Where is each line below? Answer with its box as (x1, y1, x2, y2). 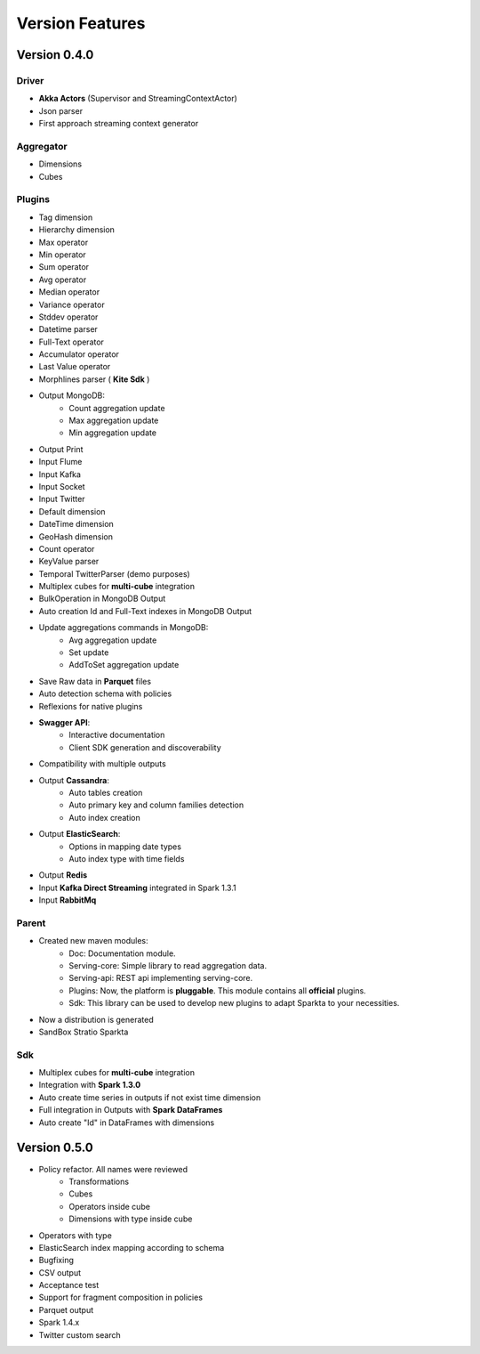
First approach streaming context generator (38, 118, 199, 129)
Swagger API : (38, 718, 91, 727)
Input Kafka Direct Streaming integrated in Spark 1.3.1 (38, 882, 236, 893)
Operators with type (38, 1229, 113, 1241)
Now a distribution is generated (38, 1014, 155, 1025)
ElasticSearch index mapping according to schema (38, 1242, 225, 1253)
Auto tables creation (68, 787, 143, 798)
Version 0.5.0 (16, 1140, 93, 1155)
